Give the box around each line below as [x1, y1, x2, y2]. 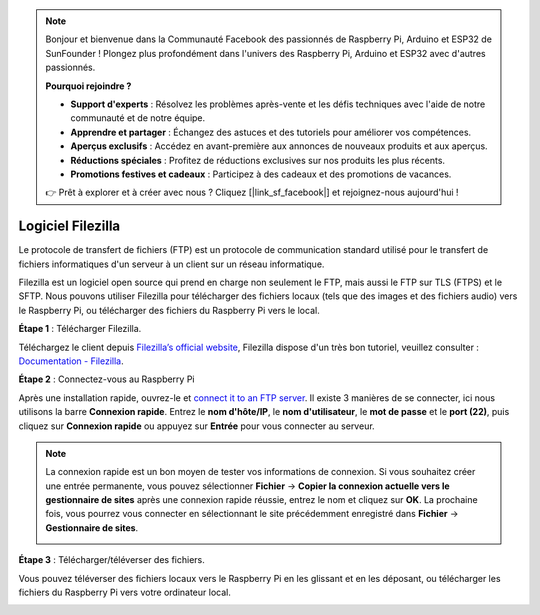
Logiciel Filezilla [18, 218, 121, 235]
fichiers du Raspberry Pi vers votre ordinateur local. [18, 586, 232, 599]
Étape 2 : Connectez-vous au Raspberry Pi [18, 373, 195, 385]
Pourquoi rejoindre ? [45, 80, 132, 92]
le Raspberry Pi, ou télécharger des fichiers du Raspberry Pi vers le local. [18, 304, 320, 316]
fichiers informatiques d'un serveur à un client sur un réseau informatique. [18, 258, 325, 270]
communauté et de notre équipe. [70, 112, 206, 124]
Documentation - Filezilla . [18, 355, 124, 367]
